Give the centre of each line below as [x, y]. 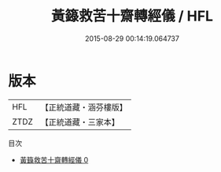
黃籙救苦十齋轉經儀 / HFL [132, 16]
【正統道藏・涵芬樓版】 [84, 107]
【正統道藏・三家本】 [80, 122]
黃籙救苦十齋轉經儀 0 [54, 159]
